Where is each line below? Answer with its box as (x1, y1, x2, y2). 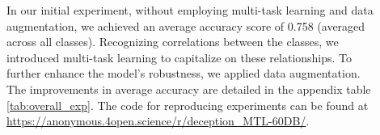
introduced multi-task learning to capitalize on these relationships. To (6, 49, 353, 65)
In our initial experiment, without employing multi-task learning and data (6, 2, 374, 18)
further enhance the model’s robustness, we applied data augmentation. (6, 65, 361, 82)
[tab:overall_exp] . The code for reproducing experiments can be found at (6, 96, 369, 113)
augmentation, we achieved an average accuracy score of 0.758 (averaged (6, 17, 365, 34)
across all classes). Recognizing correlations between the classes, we (6, 33, 339, 50)
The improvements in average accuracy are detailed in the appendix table (6, 80, 371, 97)
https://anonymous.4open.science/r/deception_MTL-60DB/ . (6, 112, 310, 129)
